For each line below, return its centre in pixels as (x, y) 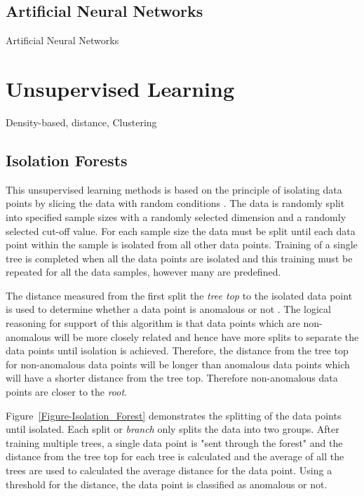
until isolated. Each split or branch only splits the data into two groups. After (173, 429)
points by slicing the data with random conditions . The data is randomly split (175, 203)
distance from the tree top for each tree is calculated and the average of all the (175, 456)
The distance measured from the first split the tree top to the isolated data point (179, 295)
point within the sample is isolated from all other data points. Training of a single (182, 244)
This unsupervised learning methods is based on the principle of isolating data (174, 189)
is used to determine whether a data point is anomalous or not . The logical (168, 309)
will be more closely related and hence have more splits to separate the (207, 336)
